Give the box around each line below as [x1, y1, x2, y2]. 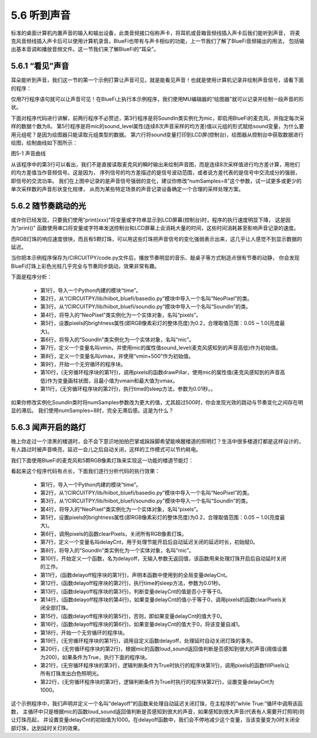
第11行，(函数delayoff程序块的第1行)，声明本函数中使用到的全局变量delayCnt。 [40, 571, 231, 578]
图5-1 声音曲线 [11, 150, 46, 157]
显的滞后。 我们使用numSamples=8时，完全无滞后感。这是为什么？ [11, 407, 174, 414]
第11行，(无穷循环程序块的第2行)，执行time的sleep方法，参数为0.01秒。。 [40, 385, 216, 393]
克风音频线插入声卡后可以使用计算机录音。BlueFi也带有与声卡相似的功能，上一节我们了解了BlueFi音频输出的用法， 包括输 [11, 37, 305, 44]
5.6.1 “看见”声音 [11, 61, 69, 71]
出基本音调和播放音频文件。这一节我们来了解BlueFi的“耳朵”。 [11, 46, 159, 53]
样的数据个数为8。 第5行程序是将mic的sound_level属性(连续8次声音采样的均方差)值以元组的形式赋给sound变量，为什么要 [11, 123, 305, 130]
